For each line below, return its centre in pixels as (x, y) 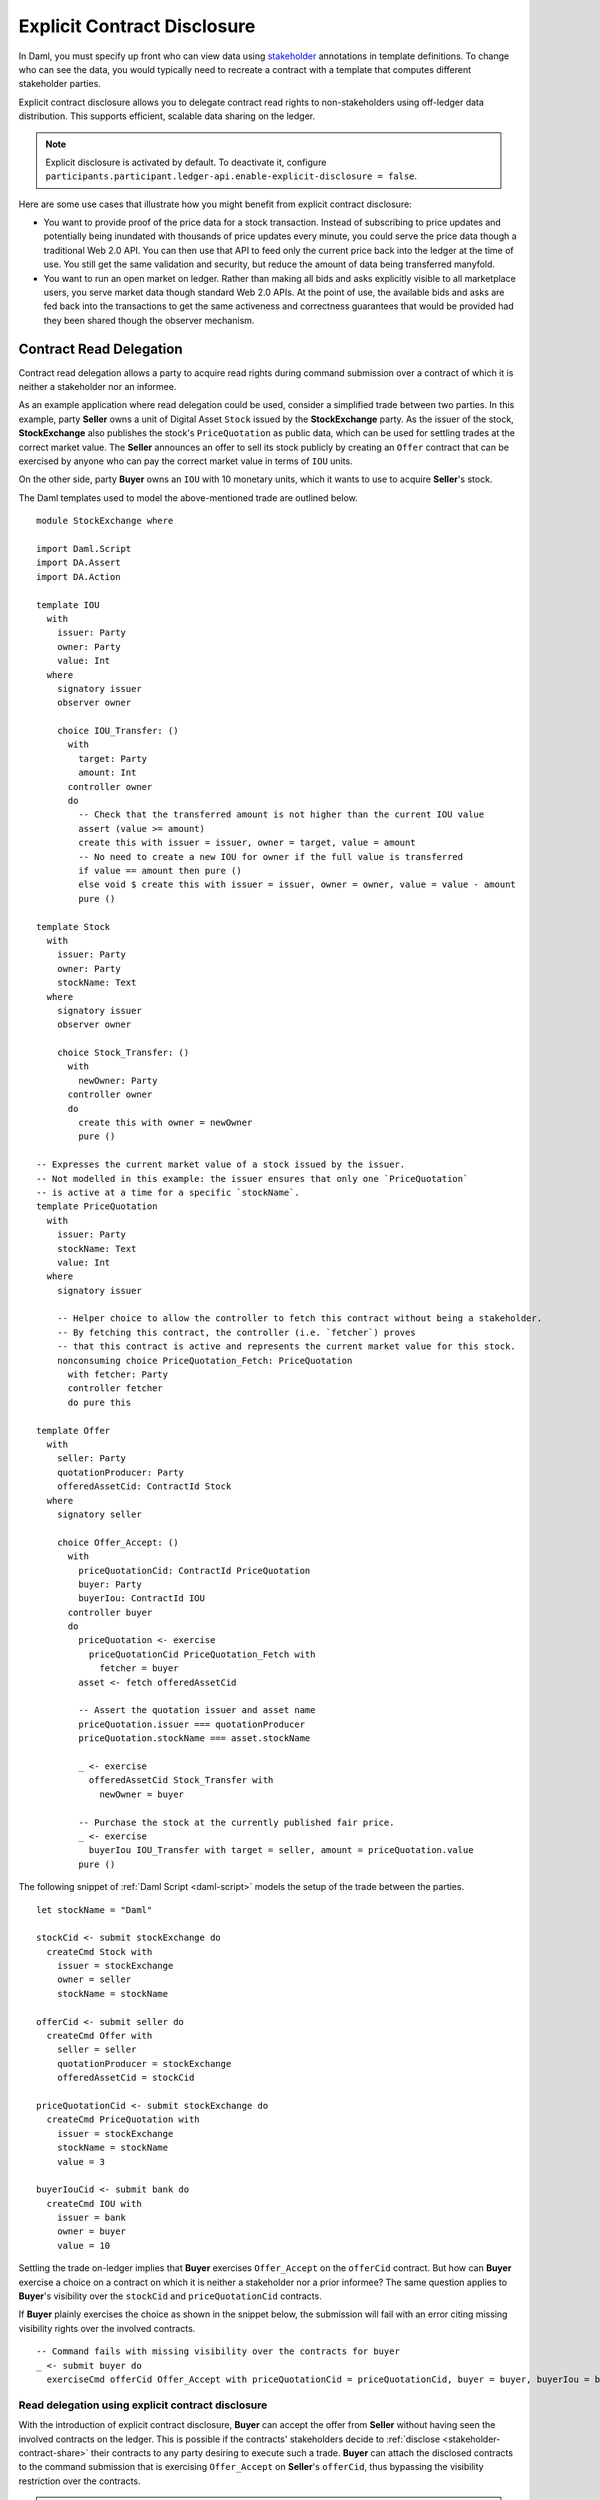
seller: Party (91, 1458)
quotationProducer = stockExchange (144, 2063)
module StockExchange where (105, 521)
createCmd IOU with (94, 2203)
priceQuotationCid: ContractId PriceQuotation (194, 1570)
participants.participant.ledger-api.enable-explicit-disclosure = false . (231, 176)
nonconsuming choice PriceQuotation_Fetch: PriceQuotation (204, 1360)
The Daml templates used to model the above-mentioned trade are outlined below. (188, 497)
